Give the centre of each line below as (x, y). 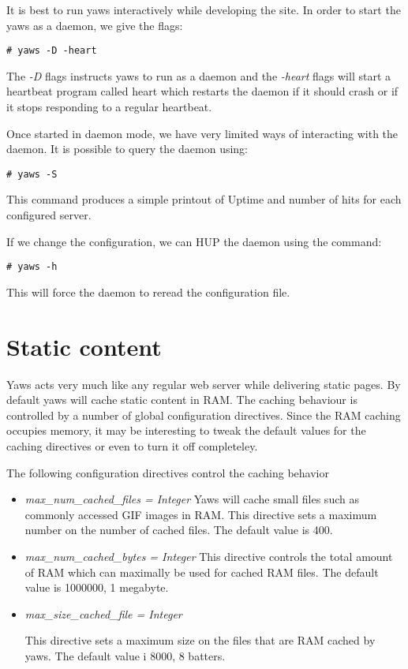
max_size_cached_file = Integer (103, 613)
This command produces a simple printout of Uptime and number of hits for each (204, 199)
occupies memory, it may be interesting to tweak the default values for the (186, 430)
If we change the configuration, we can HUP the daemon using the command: (194, 241)
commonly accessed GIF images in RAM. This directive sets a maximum (201, 514)
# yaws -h (32, 267)
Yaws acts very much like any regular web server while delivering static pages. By (204, 384)
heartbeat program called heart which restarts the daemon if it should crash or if (202, 91)
